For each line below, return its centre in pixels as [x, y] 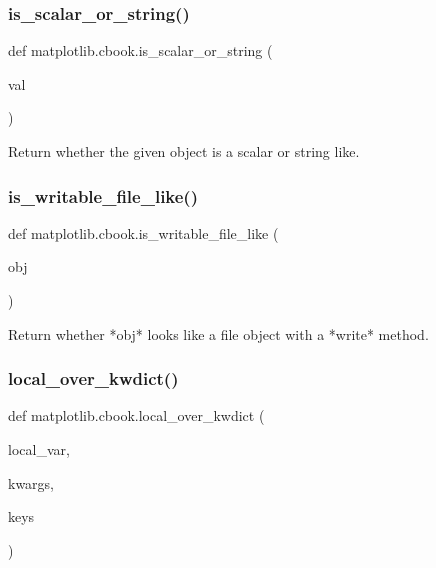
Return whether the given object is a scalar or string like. [184, 151]
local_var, [39, 449]
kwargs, [31, 482]
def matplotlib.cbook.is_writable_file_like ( [143, 232]
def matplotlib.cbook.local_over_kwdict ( [136, 415]
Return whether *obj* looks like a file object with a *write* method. [218, 333]
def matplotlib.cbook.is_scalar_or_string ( [140, 50]
